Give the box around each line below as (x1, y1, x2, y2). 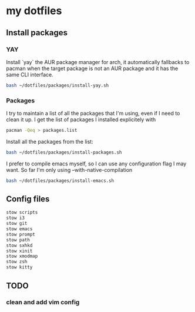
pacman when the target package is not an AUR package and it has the (6, 65, 179, 72)
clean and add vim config (6, 298, 80, 307)
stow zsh (6, 259, 28, 265)
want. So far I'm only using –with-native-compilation (6, 166, 133, 173)
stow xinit (6, 248, 33, 254)
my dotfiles (6, 4, 62, 18)
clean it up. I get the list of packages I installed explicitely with (6, 116, 156, 123)
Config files (6, 194, 50, 204)
